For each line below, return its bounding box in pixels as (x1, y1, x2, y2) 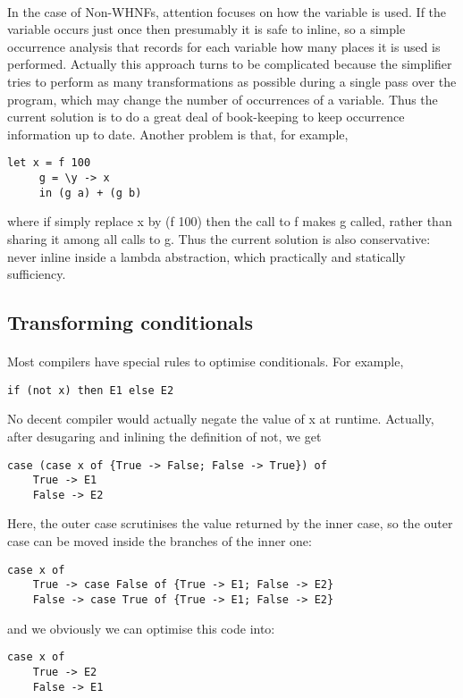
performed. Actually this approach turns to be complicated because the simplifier (7, 55, 452, 73)
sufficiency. (7, 265, 66, 283)
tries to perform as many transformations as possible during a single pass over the (7, 71, 457, 90)
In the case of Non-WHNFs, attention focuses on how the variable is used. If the (7, 2, 447, 21)
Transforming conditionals (7, 308, 254, 336)
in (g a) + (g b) (38, 186, 142, 199)
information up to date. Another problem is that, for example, (7, 124, 349, 143)
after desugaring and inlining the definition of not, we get (7, 426, 322, 445)
